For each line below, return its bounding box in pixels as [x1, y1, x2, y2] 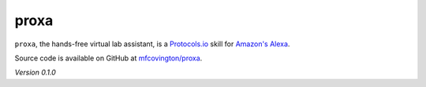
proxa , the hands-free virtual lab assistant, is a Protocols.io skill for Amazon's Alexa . [14, 39, 290, 49]
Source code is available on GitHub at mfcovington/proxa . [14, 53, 203, 63]
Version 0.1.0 [14, 67, 57, 78]
